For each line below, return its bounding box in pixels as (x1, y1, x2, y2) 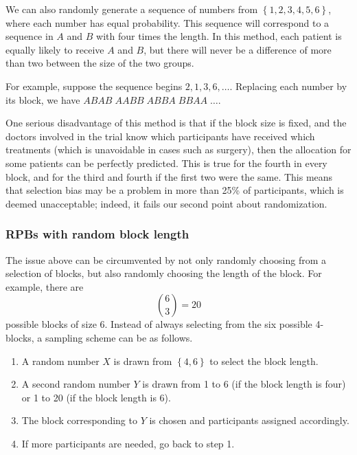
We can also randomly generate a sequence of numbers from (5, 2, 258, 16)
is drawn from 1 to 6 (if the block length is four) (142, 377, 346, 391)
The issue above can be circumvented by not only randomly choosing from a (5, 252, 326, 267)
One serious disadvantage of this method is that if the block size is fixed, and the (5, 115, 347, 130)
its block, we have (5, 92, 80, 107)
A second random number (21, 377, 130, 391)
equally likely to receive (5, 42, 104, 56)
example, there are (5, 279, 84, 293)
